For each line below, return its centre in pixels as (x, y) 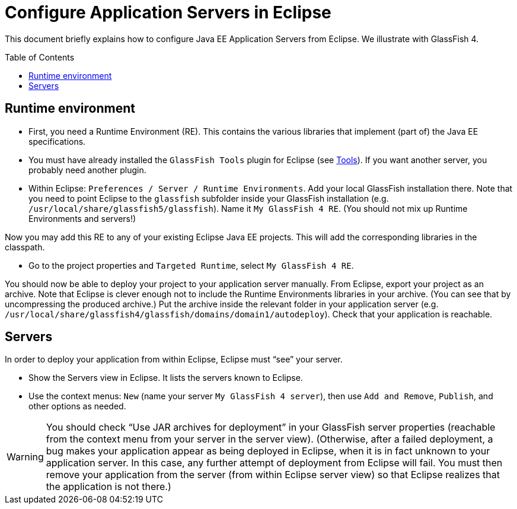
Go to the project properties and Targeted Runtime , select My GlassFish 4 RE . (191, 265)
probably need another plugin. (87, 170)
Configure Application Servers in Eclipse (168, 12)
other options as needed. (77, 406)
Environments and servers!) (82, 218)
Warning (25, 457)
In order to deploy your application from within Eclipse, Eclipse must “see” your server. (174, 360)
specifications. (57, 141)
